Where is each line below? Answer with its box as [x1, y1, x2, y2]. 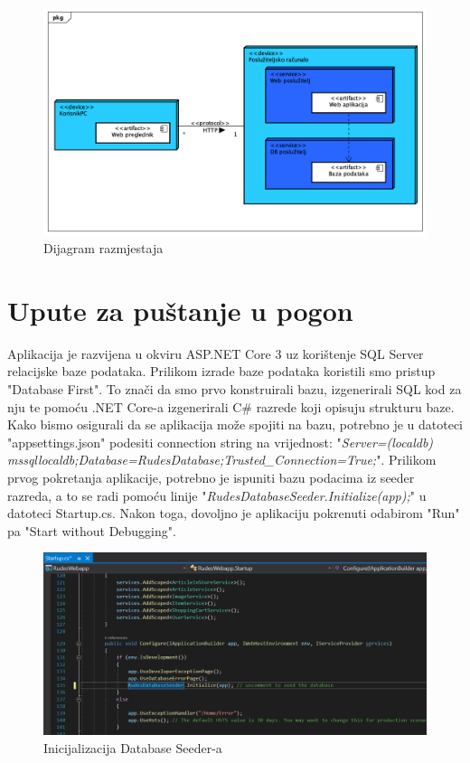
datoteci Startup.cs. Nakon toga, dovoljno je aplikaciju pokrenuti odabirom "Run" [7, 504, 460, 523]
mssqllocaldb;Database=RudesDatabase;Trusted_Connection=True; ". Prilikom [7, 450, 437, 469]
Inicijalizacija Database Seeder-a [43, 739, 222, 758]
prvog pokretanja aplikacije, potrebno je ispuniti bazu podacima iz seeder [7, 468, 415, 487]
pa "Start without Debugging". [7, 521, 176, 540]
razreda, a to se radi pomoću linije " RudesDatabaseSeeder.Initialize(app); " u [7, 485, 427, 504]
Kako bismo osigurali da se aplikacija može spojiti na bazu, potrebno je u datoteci [7, 415, 464, 434]
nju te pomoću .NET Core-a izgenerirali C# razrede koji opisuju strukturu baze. [7, 397, 455, 416]
